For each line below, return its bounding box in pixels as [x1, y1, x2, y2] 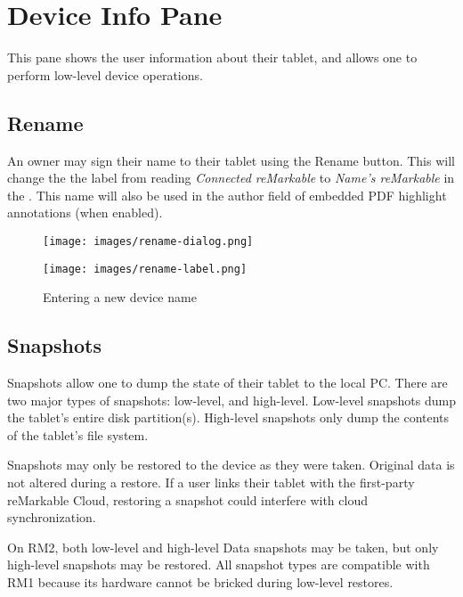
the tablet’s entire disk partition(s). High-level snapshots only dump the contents [7, 408, 450, 427]
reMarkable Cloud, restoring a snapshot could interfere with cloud [7, 490, 368, 509]
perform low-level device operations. [7, 65, 203, 84]
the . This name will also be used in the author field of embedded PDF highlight [7, 185, 447, 204]
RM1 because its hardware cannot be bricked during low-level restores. [7, 572, 394, 591]
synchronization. [7, 508, 96, 527]
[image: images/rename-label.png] [43, 262, 248, 275]
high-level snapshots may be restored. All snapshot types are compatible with [7, 555, 430, 574]
